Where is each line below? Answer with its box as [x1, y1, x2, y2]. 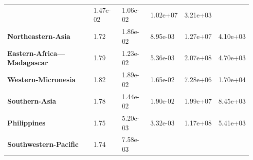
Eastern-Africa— [7, 48, 65, 58]
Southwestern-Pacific [7, 139, 79, 149]
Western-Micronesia [7, 74, 76, 84]
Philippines [7, 117, 46, 127]
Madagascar [7, 57, 48, 68]
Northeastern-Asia [7, 31, 71, 41]
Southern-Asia [7, 96, 56, 106]
